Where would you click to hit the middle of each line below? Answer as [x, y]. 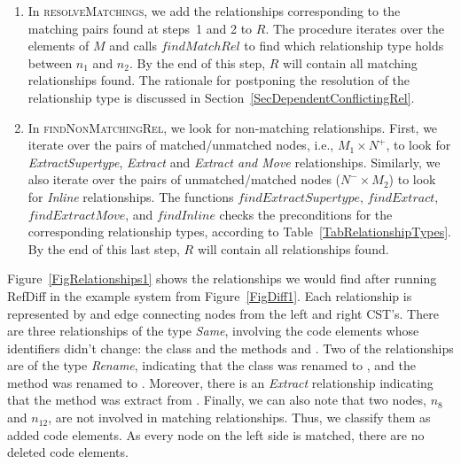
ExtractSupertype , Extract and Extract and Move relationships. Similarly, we [234, 162]
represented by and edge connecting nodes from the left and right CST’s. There [223, 313]
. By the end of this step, [197, 62]
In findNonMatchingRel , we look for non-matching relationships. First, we [233, 127]
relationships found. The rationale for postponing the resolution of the [219, 80]
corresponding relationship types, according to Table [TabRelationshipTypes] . [240, 232]
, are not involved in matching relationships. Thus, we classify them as [239, 418]
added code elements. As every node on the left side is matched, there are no [216, 434]
